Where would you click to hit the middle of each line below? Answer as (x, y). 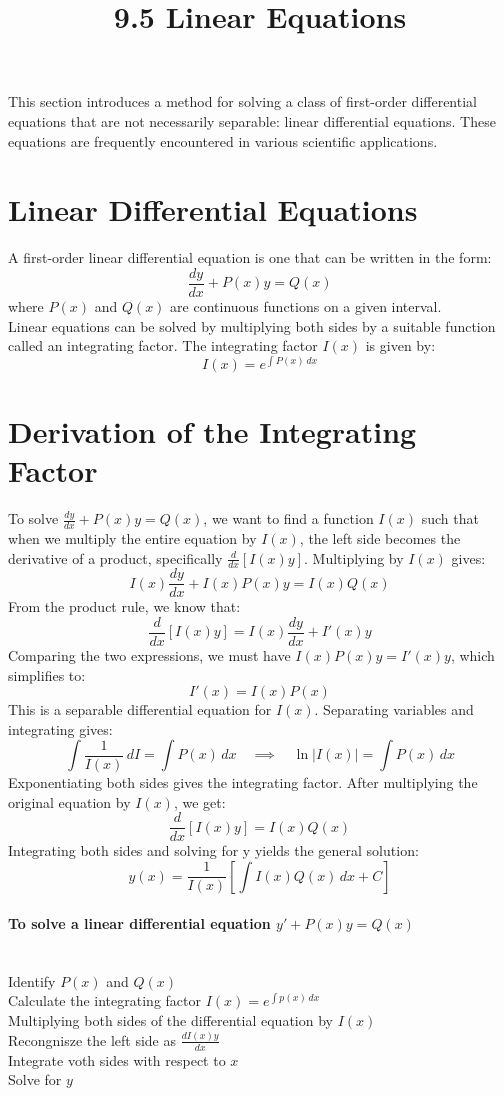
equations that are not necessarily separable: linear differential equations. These (252, 120)
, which (472, 655)
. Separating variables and (394, 709)
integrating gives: (60, 728)
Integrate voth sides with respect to (117, 1059)
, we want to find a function (288, 518)
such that (450, 518)
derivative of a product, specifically (115, 557)
